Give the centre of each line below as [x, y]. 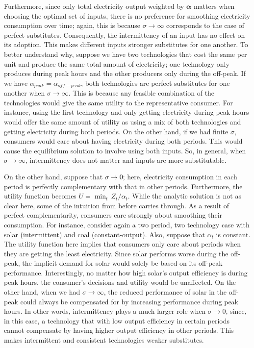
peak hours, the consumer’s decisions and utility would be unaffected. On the [120, 282]
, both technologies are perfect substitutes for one [155, 83]
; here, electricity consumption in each [180, 176]
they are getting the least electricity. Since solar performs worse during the [116, 253]
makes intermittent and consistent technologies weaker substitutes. [104, 340]
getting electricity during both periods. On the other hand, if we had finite [116, 131]
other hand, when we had [42, 292]
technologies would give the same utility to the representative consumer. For [118, 102]
